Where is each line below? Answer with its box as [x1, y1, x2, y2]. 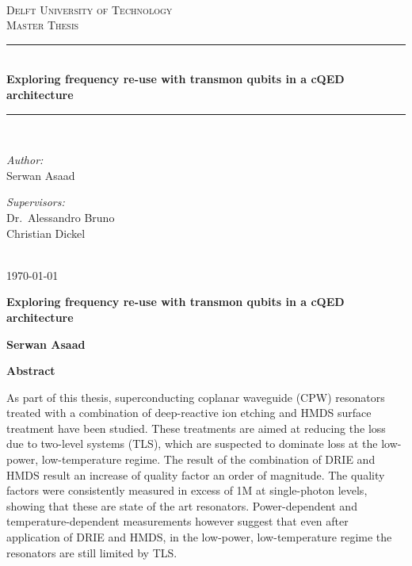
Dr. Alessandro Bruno [6, 208, 115, 225]
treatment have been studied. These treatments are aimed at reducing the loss [6, 419, 386, 436]
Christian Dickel [6, 224, 86, 241]
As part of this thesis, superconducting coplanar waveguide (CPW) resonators [6, 388, 385, 405]
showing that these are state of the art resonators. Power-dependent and [6, 497, 357, 514]
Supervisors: [6, 193, 65, 210]
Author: [6, 151, 44, 168]
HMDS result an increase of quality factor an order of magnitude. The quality [6, 466, 385, 483]
